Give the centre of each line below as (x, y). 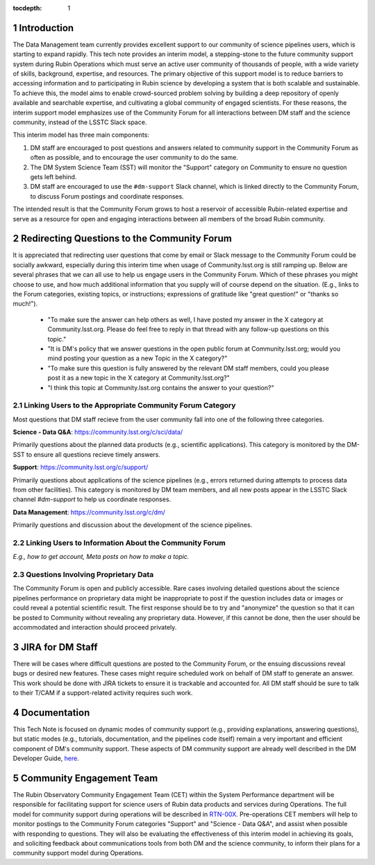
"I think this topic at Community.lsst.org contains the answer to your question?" (161, 387)
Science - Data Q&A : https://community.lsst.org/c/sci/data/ (98, 432)
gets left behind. (53, 176)
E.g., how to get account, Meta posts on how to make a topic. (101, 557)
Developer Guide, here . (46, 758)
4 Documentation (51, 713)
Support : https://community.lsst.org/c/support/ (81, 467)
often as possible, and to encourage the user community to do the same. (134, 158)
